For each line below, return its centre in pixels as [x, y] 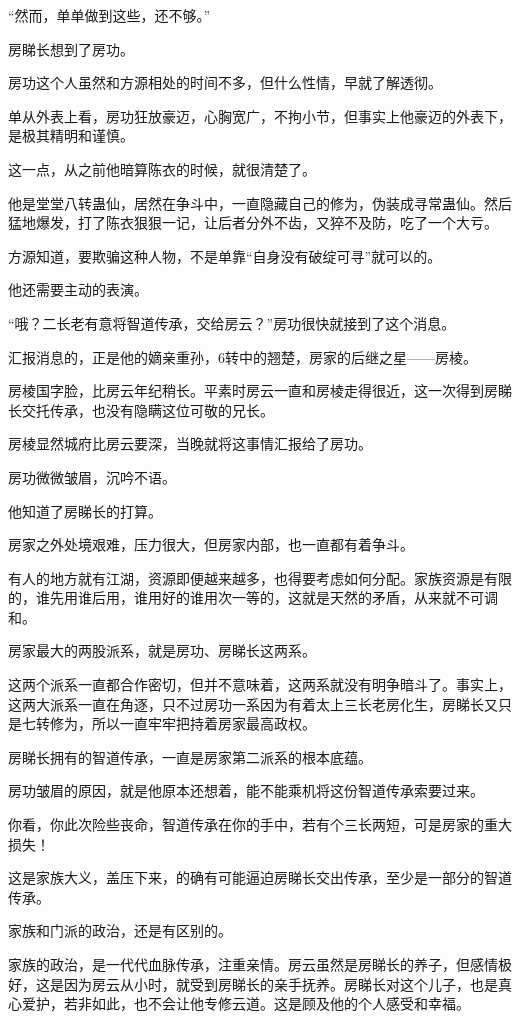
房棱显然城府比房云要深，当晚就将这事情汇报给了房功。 [190, 443]
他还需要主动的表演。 [78, 289]
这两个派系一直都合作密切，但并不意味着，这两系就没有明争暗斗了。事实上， [260, 684]
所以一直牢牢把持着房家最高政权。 [203, 723]
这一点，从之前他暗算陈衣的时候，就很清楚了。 [162, 168]
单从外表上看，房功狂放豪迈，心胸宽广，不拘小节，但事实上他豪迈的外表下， [260, 115]
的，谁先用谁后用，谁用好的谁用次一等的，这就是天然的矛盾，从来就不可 [246, 597]
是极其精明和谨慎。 [71, 135]
